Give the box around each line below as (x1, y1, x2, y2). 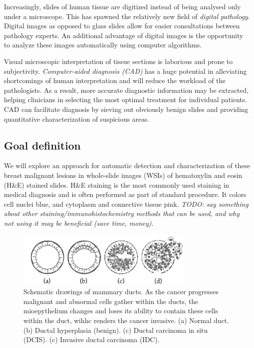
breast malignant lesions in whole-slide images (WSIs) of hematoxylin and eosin (4, 170, 242, 180)
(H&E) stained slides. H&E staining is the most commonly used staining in (4, 179, 230, 190)
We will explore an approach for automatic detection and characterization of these (4, 160, 250, 171)
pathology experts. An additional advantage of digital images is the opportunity (4, 30, 243, 40)
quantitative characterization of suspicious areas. (4, 113, 149, 124)
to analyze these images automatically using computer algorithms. (4, 40, 202, 50)
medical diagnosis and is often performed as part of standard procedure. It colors (4, 189, 247, 199)
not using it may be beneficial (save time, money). (4, 217, 154, 228)
